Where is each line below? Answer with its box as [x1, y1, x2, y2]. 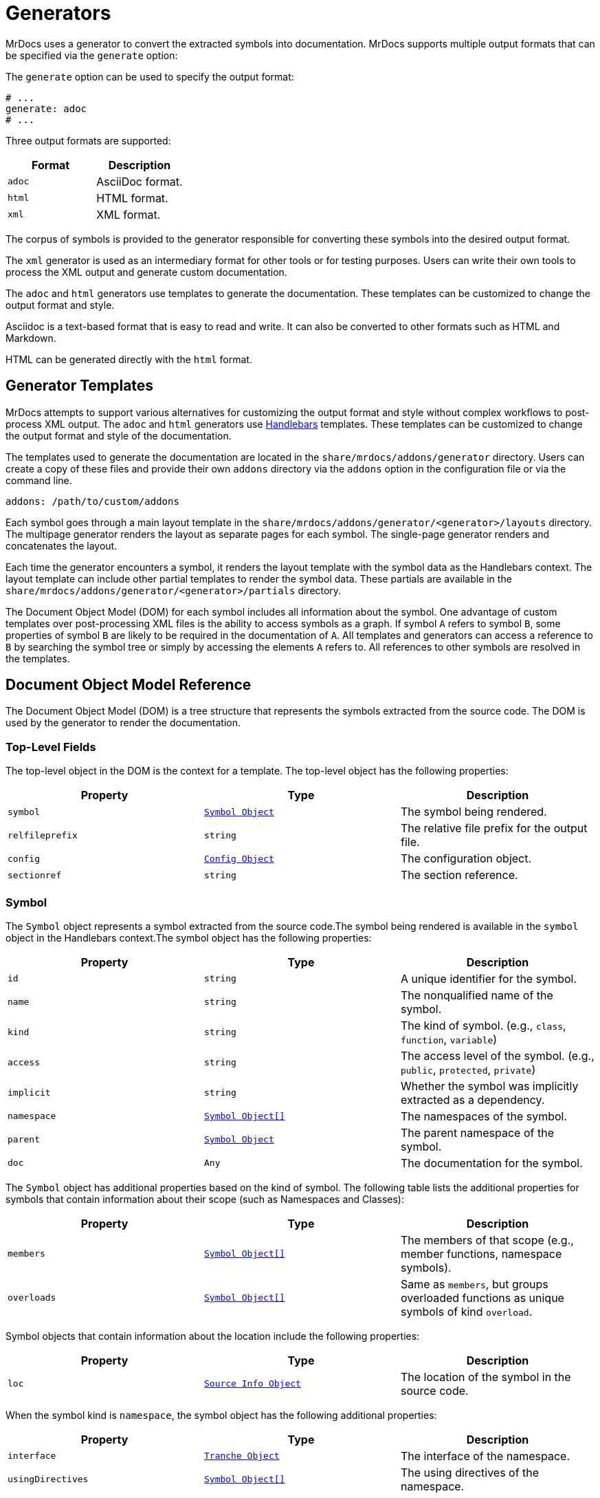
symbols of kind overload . [400, 1304, 533, 1318]
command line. [5, 474, 72, 486]
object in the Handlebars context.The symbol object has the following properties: [5, 931, 372, 944]
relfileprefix [8, 829, 78, 840]
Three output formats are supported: [5, 134, 171, 146]
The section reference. [400, 868, 518, 882]
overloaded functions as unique [400, 1290, 564, 1305]
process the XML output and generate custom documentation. [5, 265, 287, 278]
